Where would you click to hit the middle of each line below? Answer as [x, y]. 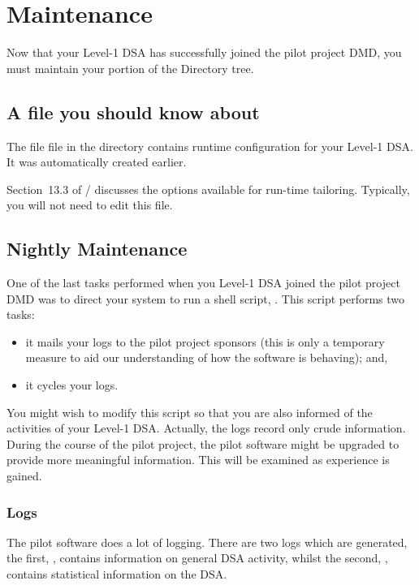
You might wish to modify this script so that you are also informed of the [190, 412]
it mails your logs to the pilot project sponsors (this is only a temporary [205, 341]
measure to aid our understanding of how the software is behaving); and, [207, 357]
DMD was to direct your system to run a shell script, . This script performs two [206, 298]
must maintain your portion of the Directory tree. [130, 68]
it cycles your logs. [72, 385]
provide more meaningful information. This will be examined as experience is [198, 460]
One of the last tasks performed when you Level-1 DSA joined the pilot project [203, 283]
